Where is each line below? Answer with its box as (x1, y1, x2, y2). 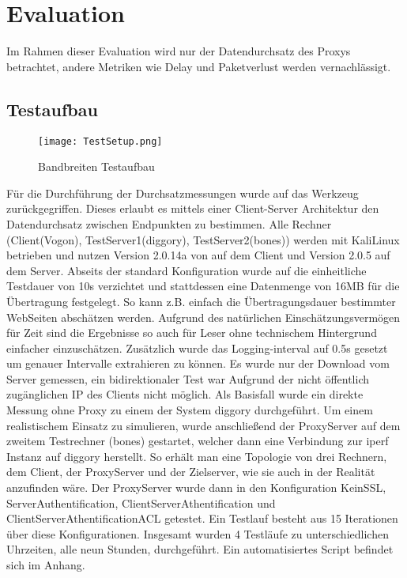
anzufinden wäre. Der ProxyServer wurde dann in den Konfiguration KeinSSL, (6, 479, 386, 496)
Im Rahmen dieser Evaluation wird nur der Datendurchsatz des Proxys (6, 43, 351, 59)
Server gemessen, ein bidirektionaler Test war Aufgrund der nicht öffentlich (6, 370, 370, 387)
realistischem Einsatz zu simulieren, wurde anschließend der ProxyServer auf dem (6, 417, 401, 433)
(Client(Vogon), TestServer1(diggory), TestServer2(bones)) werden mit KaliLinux (6, 231, 400, 247)
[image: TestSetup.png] (38, 135, 163, 147)
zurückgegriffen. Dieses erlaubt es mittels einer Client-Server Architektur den (6, 200, 379, 217)
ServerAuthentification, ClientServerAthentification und (6, 494, 276, 511)
